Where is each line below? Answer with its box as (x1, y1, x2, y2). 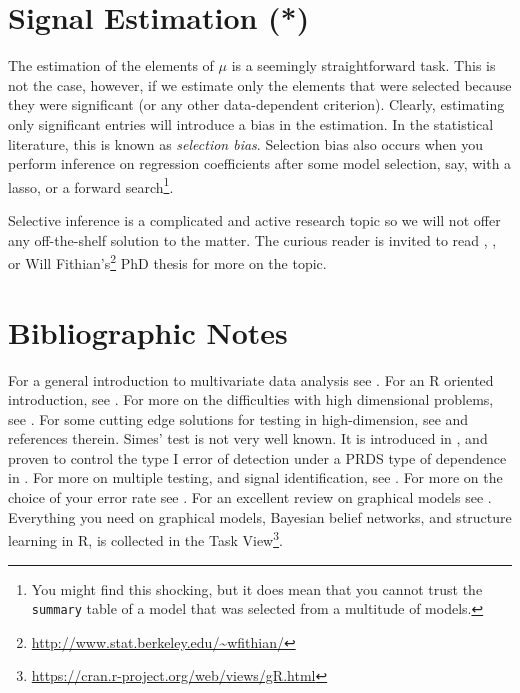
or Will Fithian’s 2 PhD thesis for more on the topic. (8, 250, 327, 273)
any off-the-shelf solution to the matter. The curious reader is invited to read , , (8, 229, 497, 250)
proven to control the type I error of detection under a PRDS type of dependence (8, 447, 507, 468)
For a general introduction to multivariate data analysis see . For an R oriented (8, 369, 494, 390)
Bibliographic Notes (8, 311, 288, 352)
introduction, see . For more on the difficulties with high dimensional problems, (8, 389, 494, 410)
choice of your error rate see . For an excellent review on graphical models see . (8, 487, 492, 508)
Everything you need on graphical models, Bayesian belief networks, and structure (8, 506, 512, 527)
